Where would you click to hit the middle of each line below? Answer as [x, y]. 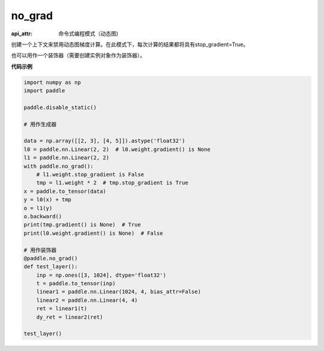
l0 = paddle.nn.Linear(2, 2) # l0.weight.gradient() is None [117, 149]
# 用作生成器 [40, 124]
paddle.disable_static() [60, 107]
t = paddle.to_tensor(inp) [76, 284]
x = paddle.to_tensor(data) [65, 191]
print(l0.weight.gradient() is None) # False [93, 233]
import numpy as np [52, 82]
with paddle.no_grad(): [59, 166]
